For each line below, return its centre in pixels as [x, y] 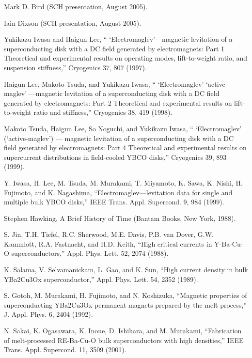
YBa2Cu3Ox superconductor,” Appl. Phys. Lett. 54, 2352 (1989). [101, 279]
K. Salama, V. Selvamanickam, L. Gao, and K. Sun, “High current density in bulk [126, 270]
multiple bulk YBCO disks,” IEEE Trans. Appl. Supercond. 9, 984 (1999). [114, 202]
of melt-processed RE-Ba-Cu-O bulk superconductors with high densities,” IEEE [124, 340]
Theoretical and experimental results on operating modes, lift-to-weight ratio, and [126, 58]
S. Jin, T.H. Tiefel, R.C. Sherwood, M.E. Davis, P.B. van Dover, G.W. [109, 234]
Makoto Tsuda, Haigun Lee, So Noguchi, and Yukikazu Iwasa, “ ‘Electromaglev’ [123, 128]
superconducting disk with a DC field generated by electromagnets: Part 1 [114, 48]
